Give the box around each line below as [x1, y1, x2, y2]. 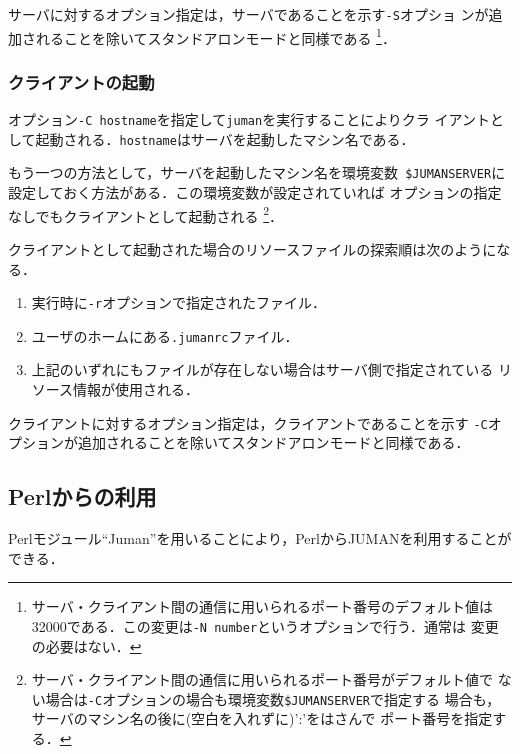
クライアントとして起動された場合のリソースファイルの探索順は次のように [8, 238, 497, 259]
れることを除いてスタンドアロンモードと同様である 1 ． [35, 24, 396, 48]
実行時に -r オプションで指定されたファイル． [31, 292, 327, 313]
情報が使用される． [73, 379, 200, 400]
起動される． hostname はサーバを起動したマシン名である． [35, 128, 415, 149]
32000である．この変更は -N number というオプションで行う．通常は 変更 [31, 615, 499, 636]
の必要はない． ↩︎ [31, 635, 142, 656]
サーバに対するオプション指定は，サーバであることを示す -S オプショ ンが [8, 4, 489, 24]
